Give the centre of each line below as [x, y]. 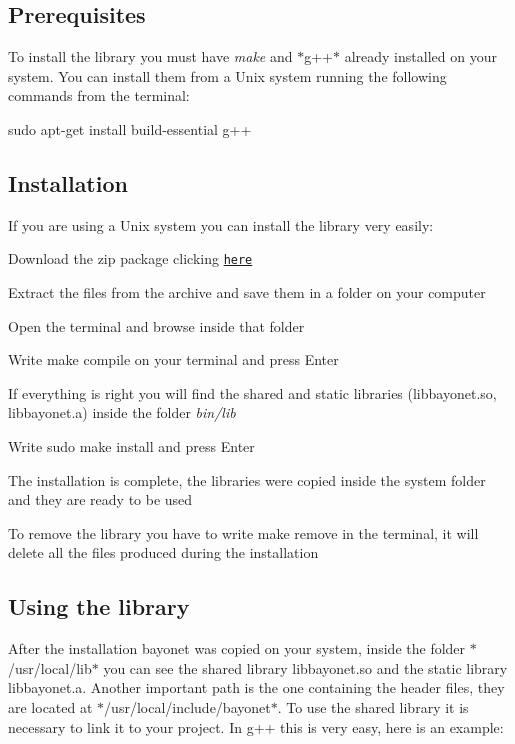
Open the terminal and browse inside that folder [156, 325]
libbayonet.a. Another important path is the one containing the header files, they [256, 687]
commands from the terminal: [99, 95]
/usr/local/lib [50, 667]
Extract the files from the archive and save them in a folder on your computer [247, 292]
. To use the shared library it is [373, 706]
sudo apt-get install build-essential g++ [130, 128]
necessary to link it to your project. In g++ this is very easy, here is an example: [256, 726]
